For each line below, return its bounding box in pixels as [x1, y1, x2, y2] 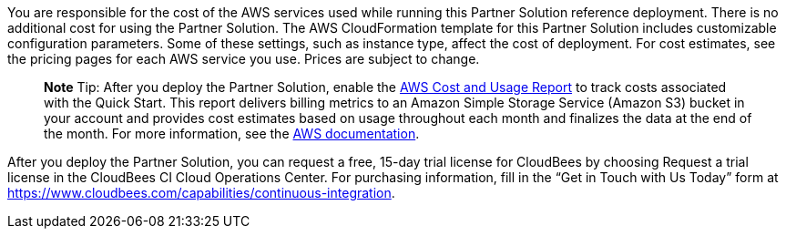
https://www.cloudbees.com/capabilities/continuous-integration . [7, 185, 395, 200]
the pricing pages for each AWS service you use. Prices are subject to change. [7, 51, 480, 67]
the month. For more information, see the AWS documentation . [44, 126, 420, 141]
